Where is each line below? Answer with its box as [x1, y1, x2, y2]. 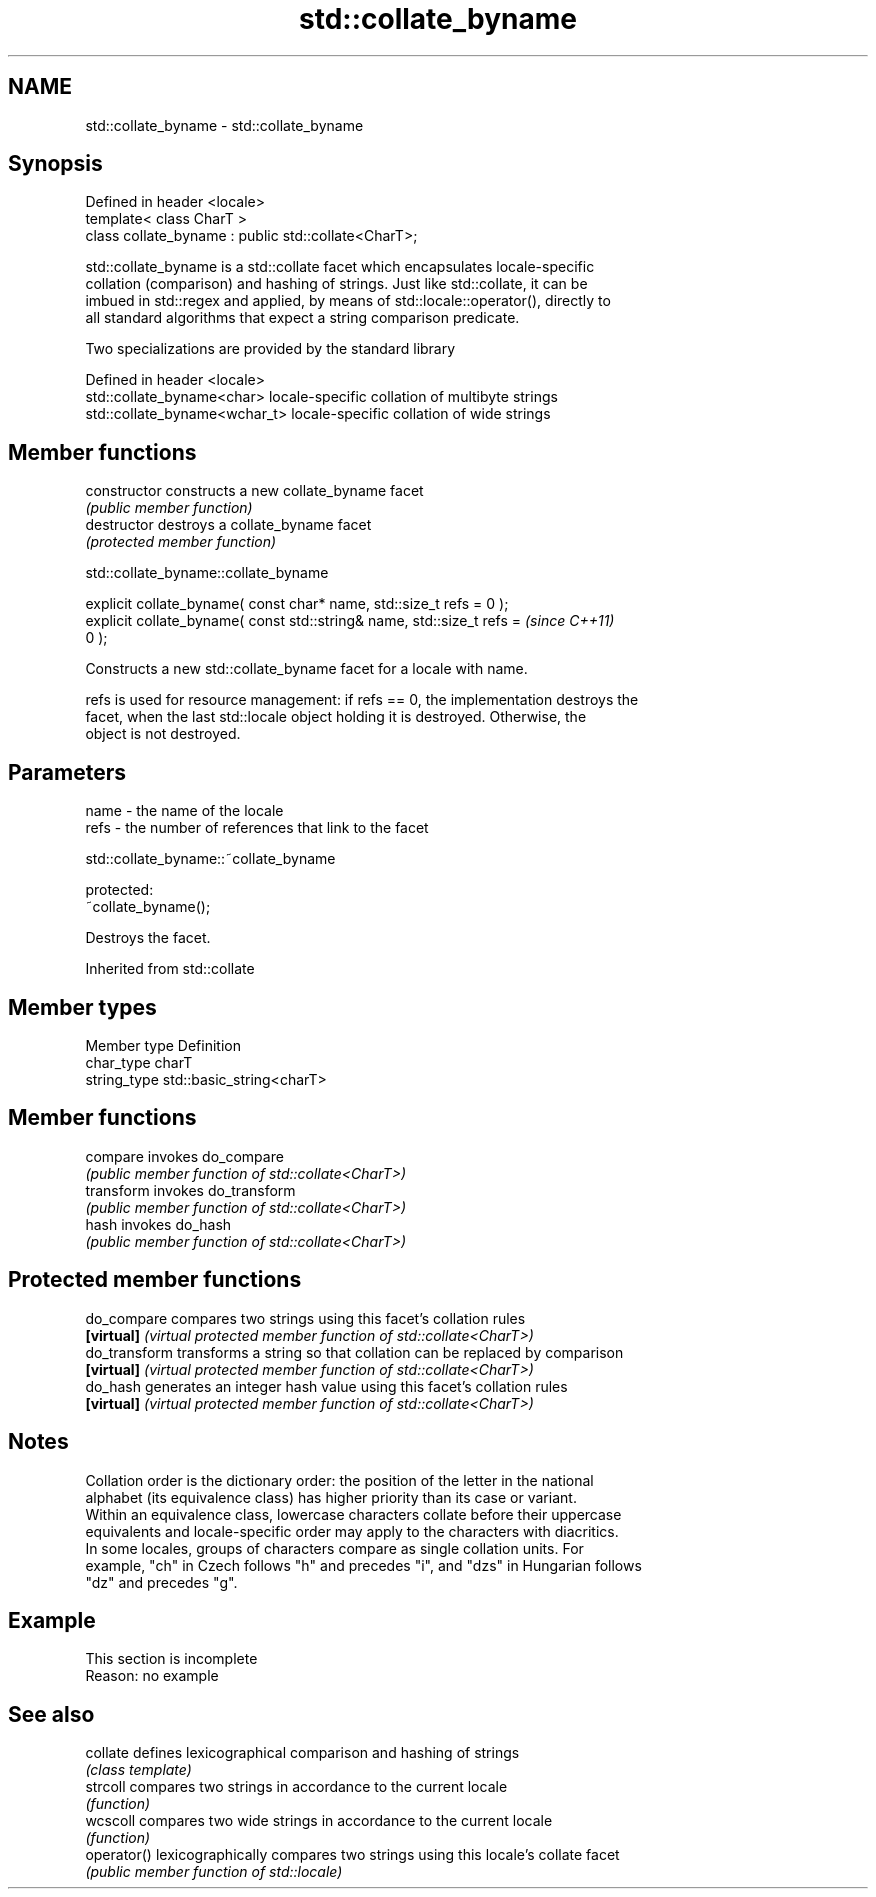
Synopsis [8, 151, 103, 177]
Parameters [8, 759, 126, 785]
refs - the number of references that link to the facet [85, 819, 429, 837]
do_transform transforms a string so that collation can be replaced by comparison [85, 1343, 624, 1361]
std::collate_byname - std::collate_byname [85, 116, 364, 134]
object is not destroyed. [85, 725, 241, 743]
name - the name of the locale [85, 802, 284, 820]
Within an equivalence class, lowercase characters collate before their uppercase [85, 1505, 622, 1523]
